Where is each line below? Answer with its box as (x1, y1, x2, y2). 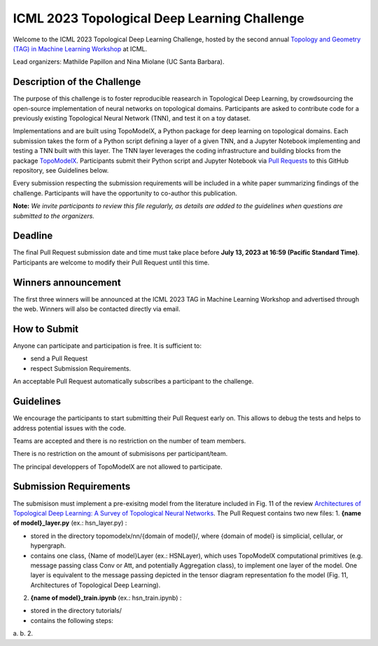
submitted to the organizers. (13, 211, 94, 220)
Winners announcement (13, 276, 122, 288)
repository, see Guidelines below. (13, 166, 109, 175)
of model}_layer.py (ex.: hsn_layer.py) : (13, 519, 127, 527)
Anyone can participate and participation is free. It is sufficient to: (13, 342, 202, 350)
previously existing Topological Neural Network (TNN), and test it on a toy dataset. (13, 114, 251, 123)
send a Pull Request (30, 354, 88, 363)
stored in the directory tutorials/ (30, 607, 122, 615)
